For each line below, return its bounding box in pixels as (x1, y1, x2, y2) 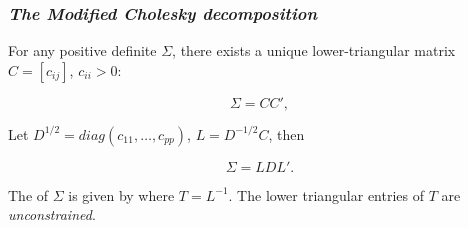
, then (268, 123, 305, 144)
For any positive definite (8, 40, 157, 61)
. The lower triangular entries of (228, 184, 425, 205)
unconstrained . (8, 204, 96, 225)
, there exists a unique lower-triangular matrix (172, 40, 456, 61)
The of (8, 184, 49, 205)
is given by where (68, 184, 175, 205)
